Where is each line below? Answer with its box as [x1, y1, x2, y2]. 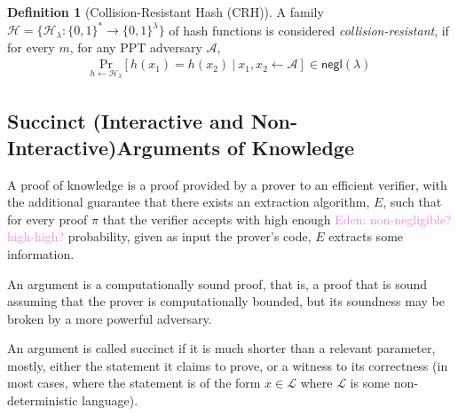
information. [7, 244, 75, 263]
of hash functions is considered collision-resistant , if [169, 20, 449, 39]
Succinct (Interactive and [7, 107, 244, 135]
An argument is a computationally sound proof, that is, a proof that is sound [7, 274, 428, 293]
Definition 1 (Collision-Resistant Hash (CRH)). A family [7, 3, 324, 20]
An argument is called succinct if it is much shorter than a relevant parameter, [7, 339, 436, 357]
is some [350, 373, 391, 392]
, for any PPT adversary [69, 37, 202, 56]
